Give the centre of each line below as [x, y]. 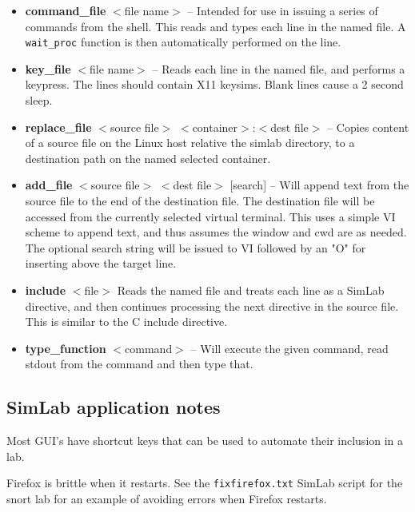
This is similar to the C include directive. [126, 321]
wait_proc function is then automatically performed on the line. [183, 42]
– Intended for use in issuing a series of [283, 10]
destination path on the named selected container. [148, 158]
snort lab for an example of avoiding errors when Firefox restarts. [167, 498]
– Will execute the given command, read [289, 348]
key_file [48, 68]
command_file [66, 10]
